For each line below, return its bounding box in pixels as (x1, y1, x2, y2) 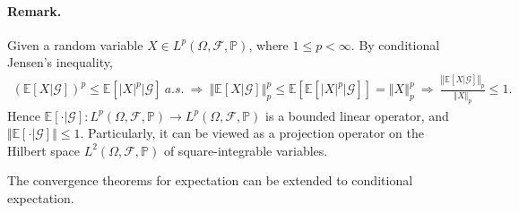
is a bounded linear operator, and (265, 106, 449, 124)
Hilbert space (7, 141, 81, 159)
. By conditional (350, 35, 440, 54)
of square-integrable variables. (163, 141, 328, 159)
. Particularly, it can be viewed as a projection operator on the (80, 124, 424, 142)
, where (248, 35, 289, 54)
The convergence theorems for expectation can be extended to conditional (7, 171, 413, 190)
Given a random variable (7, 35, 143, 54)
